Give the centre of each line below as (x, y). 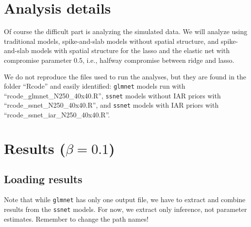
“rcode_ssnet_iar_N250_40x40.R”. (57, 115)
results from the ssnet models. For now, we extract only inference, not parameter (125, 209)
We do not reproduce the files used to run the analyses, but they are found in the (125, 76)
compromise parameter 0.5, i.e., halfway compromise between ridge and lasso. (119, 60)
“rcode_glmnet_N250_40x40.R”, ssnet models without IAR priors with (112, 95)
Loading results (43, 179)
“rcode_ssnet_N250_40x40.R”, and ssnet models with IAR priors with (111, 105)
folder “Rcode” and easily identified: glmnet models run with (95, 86)
